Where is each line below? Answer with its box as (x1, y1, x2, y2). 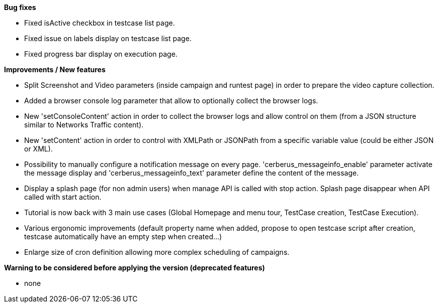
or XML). (24, 144, 53, 153)
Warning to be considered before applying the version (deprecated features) (4, 263, 265, 272)
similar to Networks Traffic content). (24, 120, 144, 129)
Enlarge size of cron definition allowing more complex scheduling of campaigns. (24, 248, 290, 256)
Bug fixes (4, 3, 36, 12)
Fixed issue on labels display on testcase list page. (24, 34, 192, 43)
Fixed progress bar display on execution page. (24, 50, 178, 58)
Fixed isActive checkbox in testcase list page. (24, 19, 175, 27)
